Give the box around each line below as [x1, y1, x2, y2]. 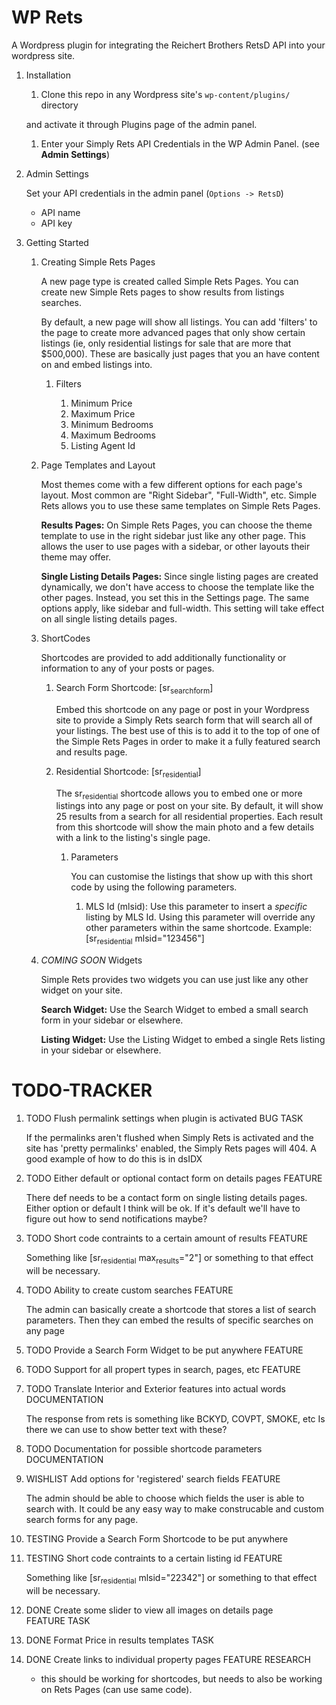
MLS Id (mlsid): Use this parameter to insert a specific [85, 901, 308, 913]
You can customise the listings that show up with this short [70, 871, 313, 883]
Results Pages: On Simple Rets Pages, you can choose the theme [40, 519, 313, 531]
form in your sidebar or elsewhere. [40, 1014, 184, 1026]
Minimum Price [70, 397, 133, 409]
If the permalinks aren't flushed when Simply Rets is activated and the [25, 1132, 314, 1144]
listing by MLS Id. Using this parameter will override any [85, 911, 316, 923]
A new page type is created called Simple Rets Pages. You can [40, 275, 299, 287]
